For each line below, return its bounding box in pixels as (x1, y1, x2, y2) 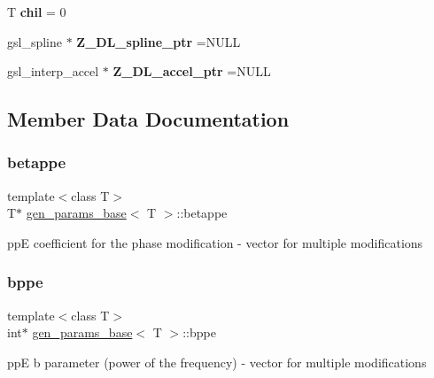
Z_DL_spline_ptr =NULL (76, 32, 241, 50)
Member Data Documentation (7, 105, 290, 133)
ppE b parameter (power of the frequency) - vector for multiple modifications (7, 352, 427, 371)
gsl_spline (7, 32, 62, 50)
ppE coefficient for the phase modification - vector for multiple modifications (7, 233, 423, 251)
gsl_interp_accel (7, 62, 99, 81)
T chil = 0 (7, 3, 66, 20)
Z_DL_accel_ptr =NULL (112, 62, 271, 81)
